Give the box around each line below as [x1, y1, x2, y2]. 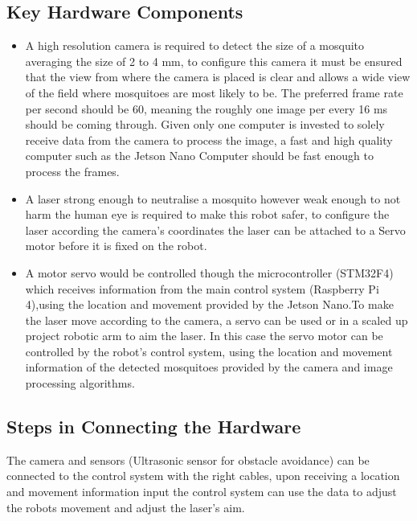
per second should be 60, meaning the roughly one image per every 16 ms [25, 100, 388, 117]
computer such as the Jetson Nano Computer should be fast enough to [25, 147, 374, 164]
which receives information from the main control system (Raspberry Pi [25, 280, 379, 297]
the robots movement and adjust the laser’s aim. [6, 498, 245, 515]
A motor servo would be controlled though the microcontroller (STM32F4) [25, 264, 394, 281]
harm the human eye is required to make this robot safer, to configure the [25, 206, 390, 223]
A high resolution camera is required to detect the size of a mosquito [25, 37, 364, 54]
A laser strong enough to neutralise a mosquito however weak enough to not [25, 190, 401, 207]
